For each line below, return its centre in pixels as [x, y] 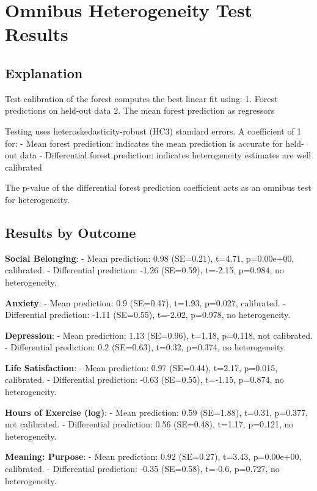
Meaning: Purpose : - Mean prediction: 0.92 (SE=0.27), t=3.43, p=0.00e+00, [153, 456]
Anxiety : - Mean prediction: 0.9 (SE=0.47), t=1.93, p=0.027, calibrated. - [146, 302]
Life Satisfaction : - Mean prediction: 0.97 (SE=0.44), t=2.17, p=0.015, [141, 367]
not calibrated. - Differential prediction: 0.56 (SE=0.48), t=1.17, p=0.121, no [149, 424]
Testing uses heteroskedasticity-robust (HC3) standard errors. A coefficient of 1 [153, 131]
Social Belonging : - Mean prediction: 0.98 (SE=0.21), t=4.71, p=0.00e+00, [150, 258]
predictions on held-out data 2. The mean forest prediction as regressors [140, 110]
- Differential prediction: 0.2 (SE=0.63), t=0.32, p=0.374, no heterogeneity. [146, 347]
